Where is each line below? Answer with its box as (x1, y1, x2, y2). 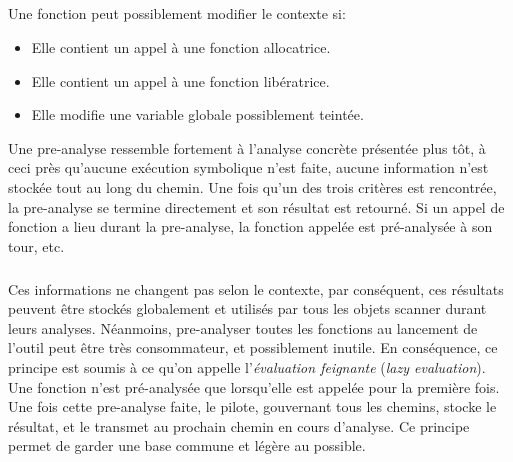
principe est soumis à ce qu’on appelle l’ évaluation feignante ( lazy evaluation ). (8, 357, 486, 378)
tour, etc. (8, 235, 65, 256)
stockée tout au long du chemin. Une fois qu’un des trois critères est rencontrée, (8, 176, 497, 197)
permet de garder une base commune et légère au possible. (8, 435, 366, 456)
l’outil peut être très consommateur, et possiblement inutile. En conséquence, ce (8, 337, 498, 358)
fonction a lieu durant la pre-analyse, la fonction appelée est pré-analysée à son (8, 216, 493, 237)
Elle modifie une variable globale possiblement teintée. (31, 104, 364, 125)
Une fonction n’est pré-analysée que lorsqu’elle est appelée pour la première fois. (8, 376, 500, 397)
